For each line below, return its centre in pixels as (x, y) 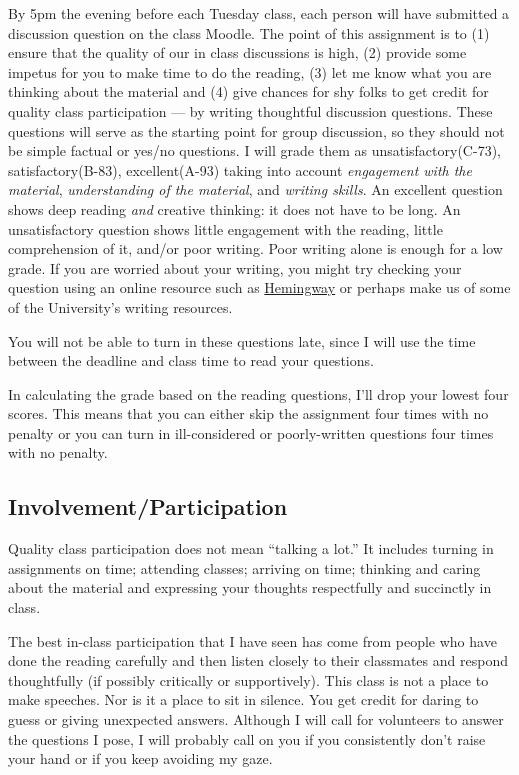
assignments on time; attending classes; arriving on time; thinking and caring (244, 567)
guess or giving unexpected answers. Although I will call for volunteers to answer (256, 719)
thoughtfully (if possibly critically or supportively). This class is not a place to (248, 679)
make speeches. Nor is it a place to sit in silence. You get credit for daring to (243, 699)
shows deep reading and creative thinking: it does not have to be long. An (234, 208)
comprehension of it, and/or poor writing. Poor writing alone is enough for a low (255, 248)
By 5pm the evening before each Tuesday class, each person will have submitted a (259, 13)
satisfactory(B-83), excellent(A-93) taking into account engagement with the (240, 169)
